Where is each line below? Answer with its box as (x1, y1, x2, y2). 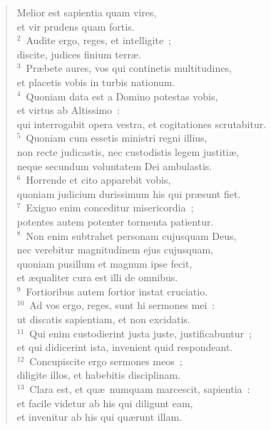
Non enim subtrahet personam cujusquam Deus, (26, 228, 237, 243)
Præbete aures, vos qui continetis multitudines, (26, 61, 232, 75)
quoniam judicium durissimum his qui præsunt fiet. (16, 186, 241, 201)
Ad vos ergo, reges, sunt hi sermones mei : (29, 298, 215, 313)
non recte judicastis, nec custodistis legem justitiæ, (16, 144, 240, 159)
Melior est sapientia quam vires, (16, 5, 157, 19)
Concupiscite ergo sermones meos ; (29, 353, 183, 368)
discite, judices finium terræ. (16, 46, 141, 61)
